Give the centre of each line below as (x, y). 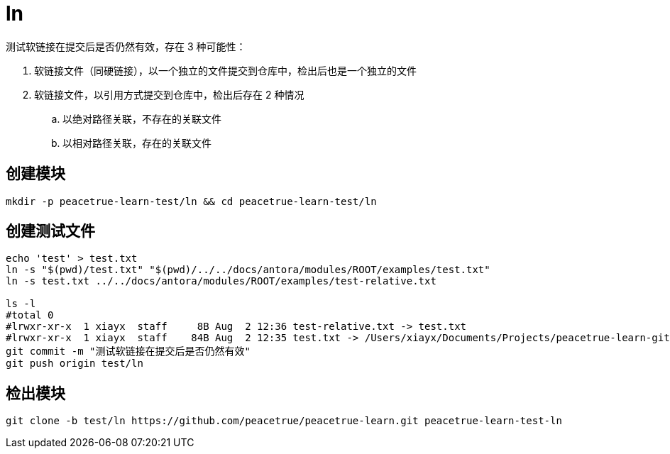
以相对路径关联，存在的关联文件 (137, 143)
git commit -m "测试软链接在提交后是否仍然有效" (128, 351)
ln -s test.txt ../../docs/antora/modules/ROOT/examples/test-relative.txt (221, 281)
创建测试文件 (50, 231)
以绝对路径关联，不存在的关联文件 (142, 118)
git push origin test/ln (75, 364)
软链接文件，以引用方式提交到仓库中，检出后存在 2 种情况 (169, 94)
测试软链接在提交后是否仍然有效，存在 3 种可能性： (126, 46)
